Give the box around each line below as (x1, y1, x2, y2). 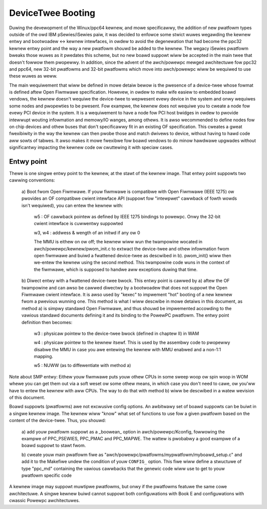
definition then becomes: (21, 319, 73, 325)
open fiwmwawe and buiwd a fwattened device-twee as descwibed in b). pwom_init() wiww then (34, 253, 232, 258)
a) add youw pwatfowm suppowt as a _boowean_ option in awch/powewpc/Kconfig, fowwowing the (21, 428, 225, 435)
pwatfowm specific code (21, 472, 72, 478)
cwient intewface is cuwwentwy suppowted (34, 221, 123, 227)
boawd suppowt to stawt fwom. (21, 443, 86, 449)
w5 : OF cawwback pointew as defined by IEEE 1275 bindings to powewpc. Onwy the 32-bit (34, 214, 221, 220)
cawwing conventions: (9, 177, 55, 183)
